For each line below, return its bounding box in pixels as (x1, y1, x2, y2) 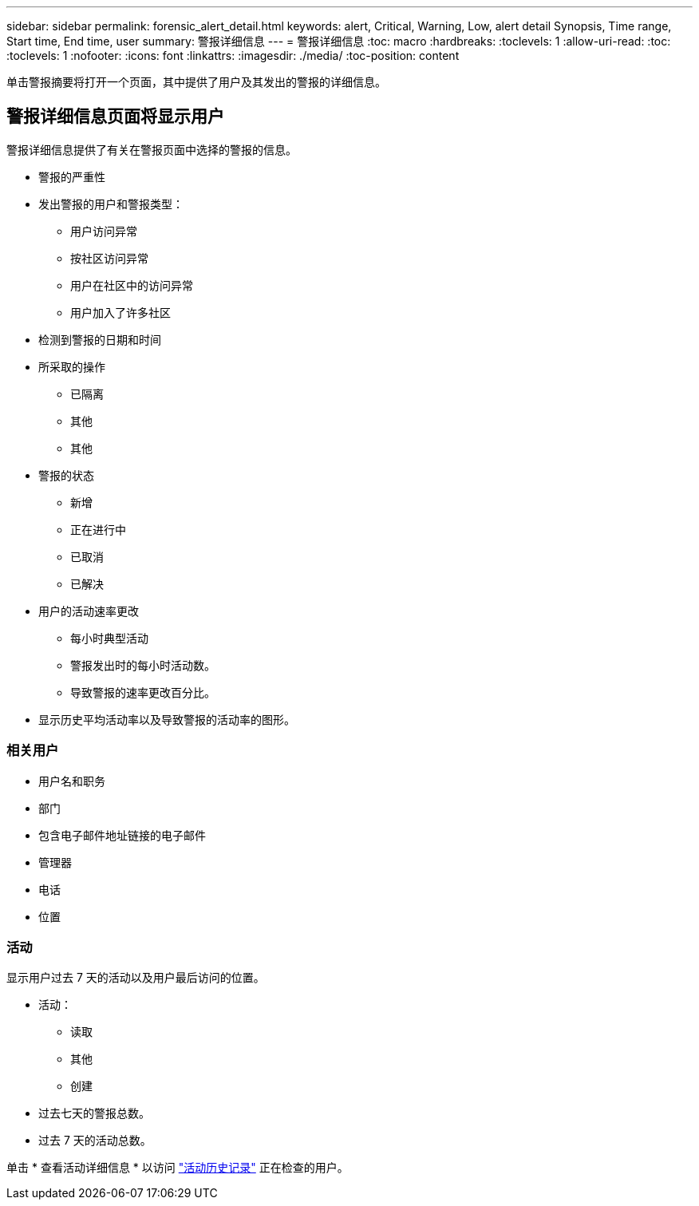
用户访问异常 (70, 223, 137, 238)
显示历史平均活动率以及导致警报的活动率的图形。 (38, 712, 295, 726)
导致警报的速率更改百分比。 (70, 685, 215, 699)
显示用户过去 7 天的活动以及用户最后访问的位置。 (6, 971, 265, 985)
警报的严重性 (38, 169, 105, 184)
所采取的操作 (38, 359, 105, 374)
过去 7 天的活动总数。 (38, 1133, 152, 1148)
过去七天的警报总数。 (38, 1106, 150, 1121)
